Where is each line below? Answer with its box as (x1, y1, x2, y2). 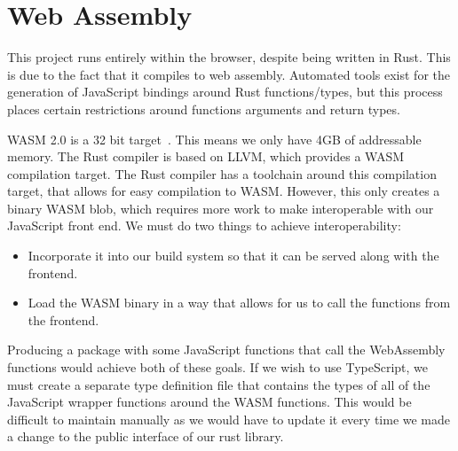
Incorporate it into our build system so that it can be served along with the (28, 246, 439, 265)
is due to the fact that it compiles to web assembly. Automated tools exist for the (7, 65, 451, 83)
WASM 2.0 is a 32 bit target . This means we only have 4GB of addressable (7, 129, 422, 148)
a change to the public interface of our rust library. (7, 427, 284, 446)
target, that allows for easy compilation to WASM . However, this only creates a (7, 182, 440, 200)
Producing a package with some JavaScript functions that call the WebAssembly (7, 340, 446, 359)
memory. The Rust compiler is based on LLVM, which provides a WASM (7, 147, 405, 166)
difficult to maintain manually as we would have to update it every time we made (7, 409, 451, 428)
